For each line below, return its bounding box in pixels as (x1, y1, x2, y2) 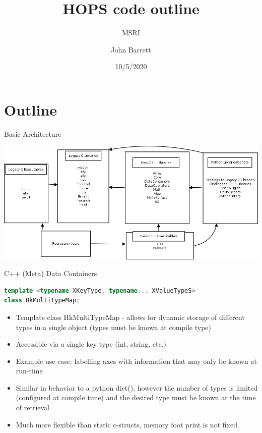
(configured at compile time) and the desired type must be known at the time (16, 392, 256, 403)
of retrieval (16, 402, 49, 413)
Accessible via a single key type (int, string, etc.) (16, 339, 166, 349)
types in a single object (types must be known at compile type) (16, 321, 212, 332)
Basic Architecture (4, 128, 61, 139)
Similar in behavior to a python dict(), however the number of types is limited (16, 382, 258, 393)
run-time (16, 365, 43, 376)
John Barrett (111, 44, 151, 55)
